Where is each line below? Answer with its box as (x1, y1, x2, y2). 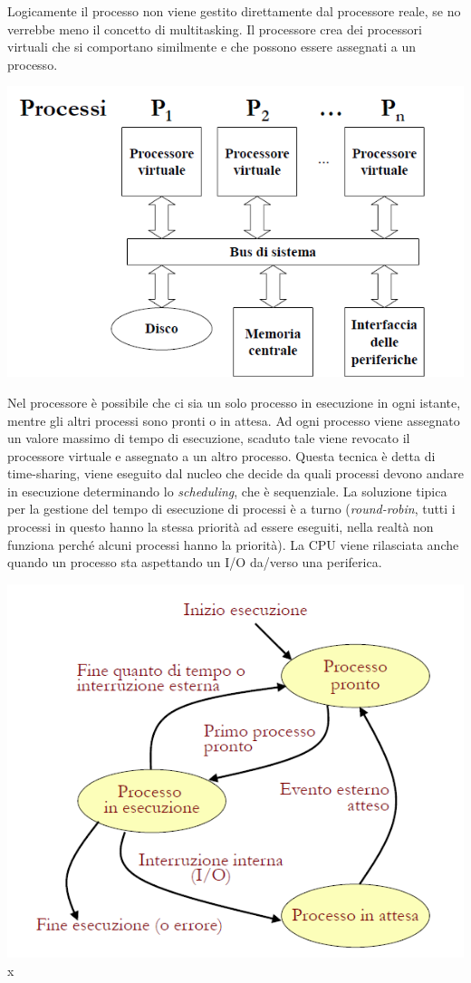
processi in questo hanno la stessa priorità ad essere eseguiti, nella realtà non (7, 517, 434, 536)
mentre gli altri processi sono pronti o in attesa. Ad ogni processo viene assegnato (7, 410, 460, 429)
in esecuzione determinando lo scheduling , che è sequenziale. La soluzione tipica (7, 481, 447, 500)
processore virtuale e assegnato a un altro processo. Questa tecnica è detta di (7, 446, 436, 465)
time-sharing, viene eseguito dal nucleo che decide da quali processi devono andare (7, 464, 465, 483)
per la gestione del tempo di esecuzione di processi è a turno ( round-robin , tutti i (7, 499, 456, 518)
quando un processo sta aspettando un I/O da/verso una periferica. (7, 553, 382, 572)
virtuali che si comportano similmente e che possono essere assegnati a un (7, 37, 416, 56)
